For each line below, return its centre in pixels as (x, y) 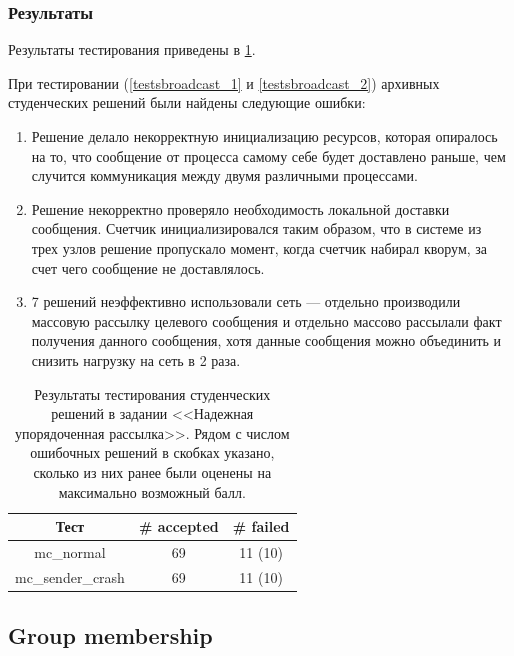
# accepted (178, 526)
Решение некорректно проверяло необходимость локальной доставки (240, 208)
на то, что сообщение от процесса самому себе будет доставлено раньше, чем (268, 155)
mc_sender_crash (70, 576)
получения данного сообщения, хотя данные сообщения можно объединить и (266, 340)
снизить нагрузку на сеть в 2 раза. (136, 359)
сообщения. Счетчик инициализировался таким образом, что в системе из (256, 228)
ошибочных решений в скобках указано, (152, 452)
